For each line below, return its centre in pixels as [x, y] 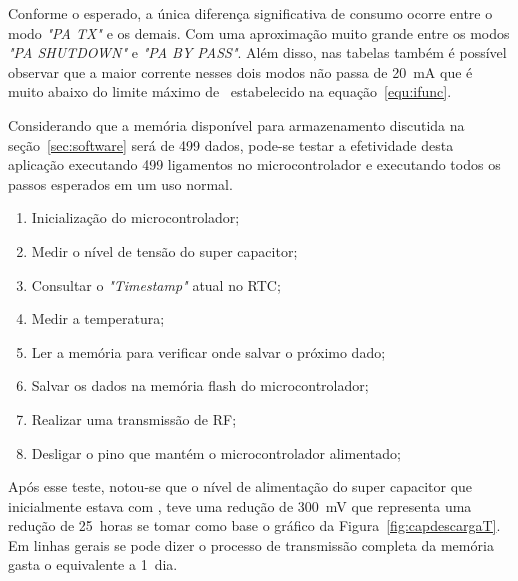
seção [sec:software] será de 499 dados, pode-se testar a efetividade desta [231, 144]
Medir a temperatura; [98, 318]
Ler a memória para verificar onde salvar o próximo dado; [208, 351]
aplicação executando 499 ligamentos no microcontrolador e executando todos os [254, 164]
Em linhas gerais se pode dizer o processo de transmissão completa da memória [251, 544]
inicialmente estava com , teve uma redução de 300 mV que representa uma [240, 505]
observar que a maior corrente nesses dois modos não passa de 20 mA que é [240, 71]
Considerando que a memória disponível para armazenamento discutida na [236, 124]
